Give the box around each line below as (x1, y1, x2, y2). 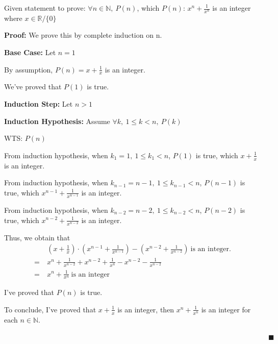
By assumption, (4, 64, 53, 75)
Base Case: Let (4, 47, 56, 58)
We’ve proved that (4, 81, 62, 92)
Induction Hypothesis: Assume (4, 115, 110, 126)
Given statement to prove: (4, 3, 86, 13)
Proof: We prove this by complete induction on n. (4, 30, 162, 40)
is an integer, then (117, 304, 174, 314)
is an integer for (201, 304, 251, 314)
